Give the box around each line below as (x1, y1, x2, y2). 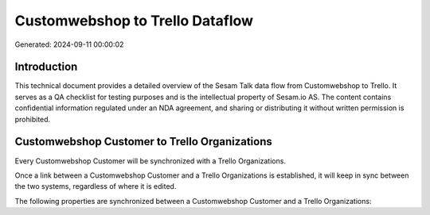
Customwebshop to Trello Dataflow (14, 12, 254, 29)
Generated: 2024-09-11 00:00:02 (14, 40, 124, 49)
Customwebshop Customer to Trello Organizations (14, 135, 272, 148)
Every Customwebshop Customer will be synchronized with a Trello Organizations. (14, 155, 287, 166)
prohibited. (14, 114, 51, 124)
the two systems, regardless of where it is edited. (14, 182, 177, 191)
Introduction (14, 60, 78, 74)
